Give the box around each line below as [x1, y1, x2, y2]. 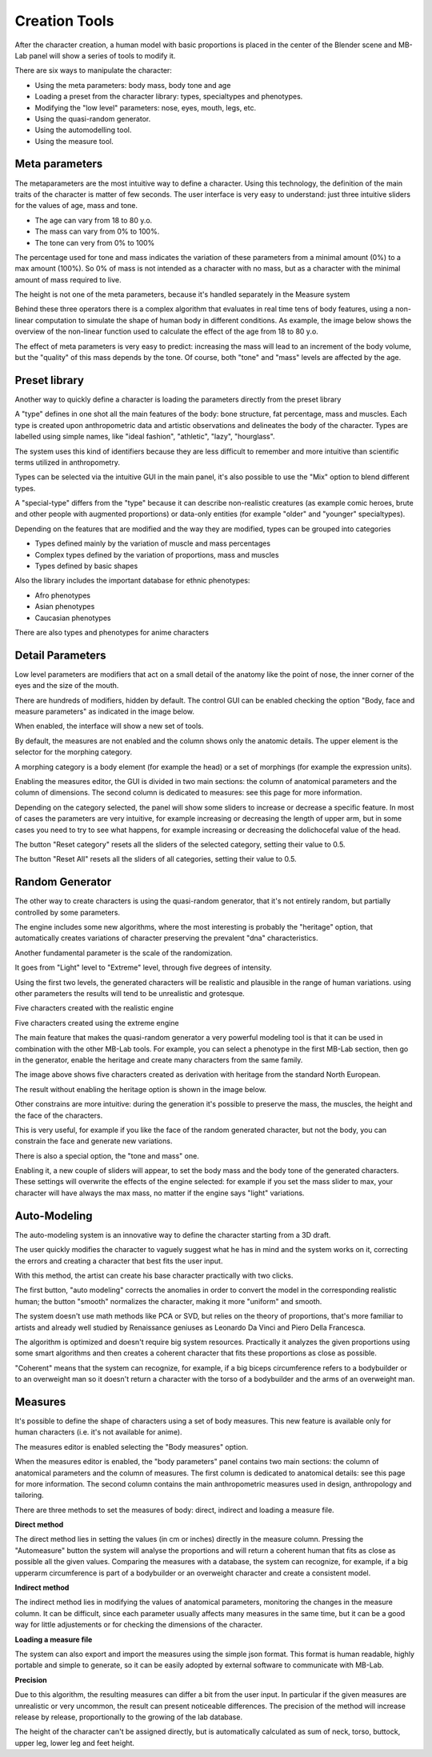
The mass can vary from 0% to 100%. [34, 226, 160, 236]
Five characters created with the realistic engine [14, 1003, 174, 1013]
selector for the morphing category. [14, 747, 133, 757]
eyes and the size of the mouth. [14, 681, 119, 690]
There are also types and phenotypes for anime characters [14, 627, 210, 637]
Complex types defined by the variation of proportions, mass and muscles [34, 550, 279, 559]
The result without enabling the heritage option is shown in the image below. [14, 1084, 267, 1094]
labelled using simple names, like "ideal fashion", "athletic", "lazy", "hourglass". [14, 432, 275, 442]
